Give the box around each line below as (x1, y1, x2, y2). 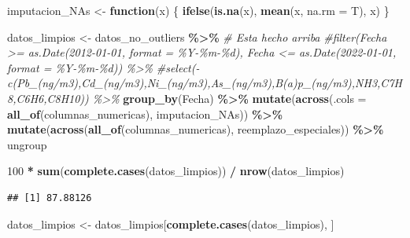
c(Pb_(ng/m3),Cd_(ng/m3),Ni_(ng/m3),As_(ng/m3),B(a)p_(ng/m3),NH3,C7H (7, 75, 402, 91)
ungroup (7, 136, 47, 152)
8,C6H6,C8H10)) (7, 90, 89, 106)
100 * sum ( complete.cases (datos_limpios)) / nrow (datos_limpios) (7, 163, 345, 179)
